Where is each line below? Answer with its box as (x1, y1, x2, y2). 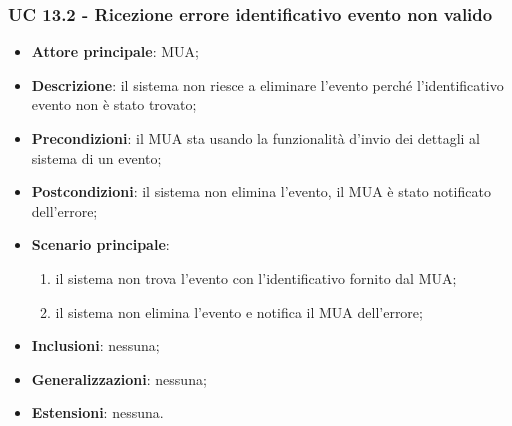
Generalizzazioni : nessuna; (31, 368, 207, 389)
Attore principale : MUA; (31, 41, 199, 62)
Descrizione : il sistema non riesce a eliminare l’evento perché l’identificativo (31, 74, 504, 95)
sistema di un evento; (31, 147, 162, 168)
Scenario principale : (31, 234, 170, 255)
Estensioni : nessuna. (31, 402, 164, 423)
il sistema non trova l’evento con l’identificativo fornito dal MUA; (55, 267, 457, 288)
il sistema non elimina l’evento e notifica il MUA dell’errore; (55, 301, 423, 322)
